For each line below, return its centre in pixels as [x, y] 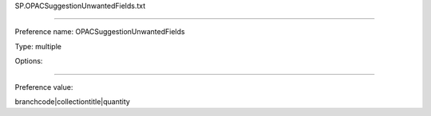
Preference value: [44, 87]
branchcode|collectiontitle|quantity [73, 101]
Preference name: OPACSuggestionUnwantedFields [100, 32]
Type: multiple [38, 46]
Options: [29, 61]
